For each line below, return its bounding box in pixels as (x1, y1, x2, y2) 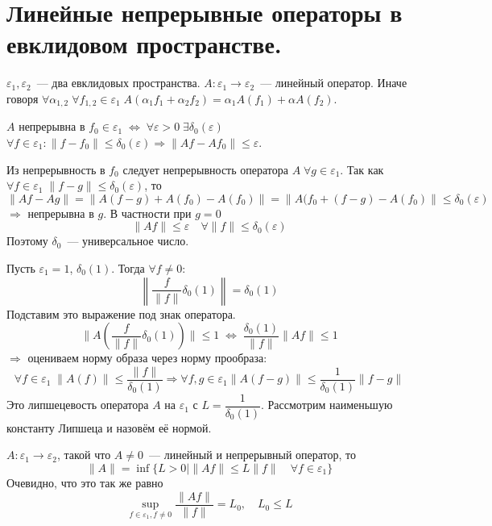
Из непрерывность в (6, 161, 105, 177)
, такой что (56, 446, 111, 463)
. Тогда (111, 259, 145, 276)
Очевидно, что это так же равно (6, 474, 163, 491)
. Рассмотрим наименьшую (261, 396, 393, 413)
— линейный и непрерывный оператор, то (149, 446, 357, 463)
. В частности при (103, 204, 192, 221)
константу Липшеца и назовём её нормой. (6, 419, 212, 436)
